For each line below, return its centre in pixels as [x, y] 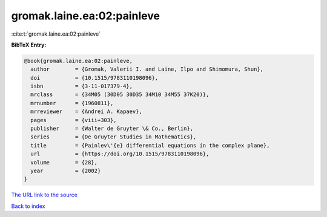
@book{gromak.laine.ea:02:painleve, [78, 61]
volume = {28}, [64, 162]
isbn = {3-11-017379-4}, [82, 86]
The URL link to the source [45, 195]
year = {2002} [66, 171]
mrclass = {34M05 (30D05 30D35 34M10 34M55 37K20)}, [120, 95]
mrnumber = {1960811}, [72, 103]
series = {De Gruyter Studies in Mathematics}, [114, 137]
